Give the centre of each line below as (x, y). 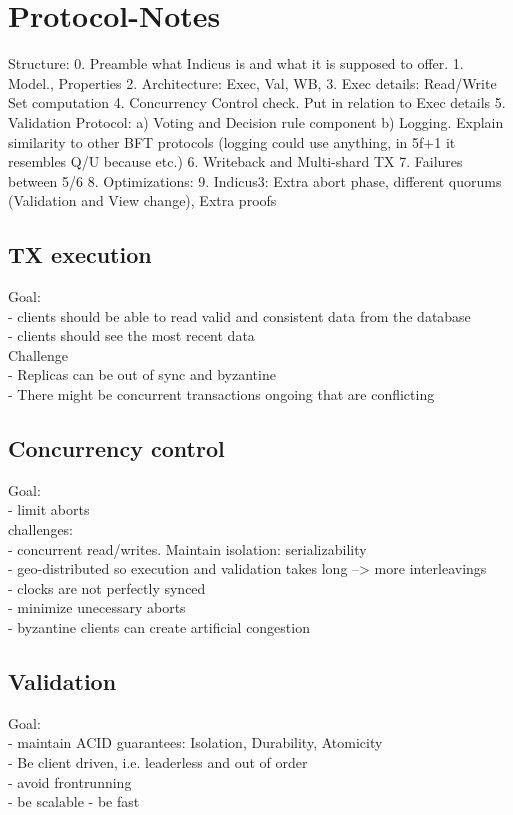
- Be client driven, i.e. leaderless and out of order (158, 761)
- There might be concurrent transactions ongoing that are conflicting (221, 394)
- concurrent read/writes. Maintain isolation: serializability (187, 548)
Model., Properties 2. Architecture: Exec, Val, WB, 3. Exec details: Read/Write (252, 82)
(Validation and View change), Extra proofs (142, 200)
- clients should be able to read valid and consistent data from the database (239, 315)
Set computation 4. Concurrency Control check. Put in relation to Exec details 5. (257, 102)
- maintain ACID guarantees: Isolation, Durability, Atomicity (195, 742)
